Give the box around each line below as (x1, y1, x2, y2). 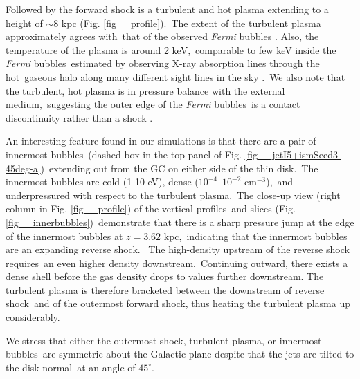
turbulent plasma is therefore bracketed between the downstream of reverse (6, 282, 325, 297)
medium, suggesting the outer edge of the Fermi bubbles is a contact (6, 97, 300, 111)
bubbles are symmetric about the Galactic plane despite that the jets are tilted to (6, 346, 354, 361)
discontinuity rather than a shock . (6, 110, 153, 124)
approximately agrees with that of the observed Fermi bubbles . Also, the (6, 29, 319, 44)
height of (6, 15, 43, 30)
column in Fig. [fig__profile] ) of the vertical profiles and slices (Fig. (6, 201, 296, 216)
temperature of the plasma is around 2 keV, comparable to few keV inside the (6, 42, 336, 57)
